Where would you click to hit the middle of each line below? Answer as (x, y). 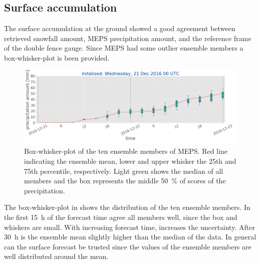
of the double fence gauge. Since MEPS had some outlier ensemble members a (124, 48)
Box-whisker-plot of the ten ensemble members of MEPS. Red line (126, 151)
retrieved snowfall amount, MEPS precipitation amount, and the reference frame (128, 38)
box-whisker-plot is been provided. (57, 57)
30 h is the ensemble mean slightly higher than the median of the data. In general (130, 237)
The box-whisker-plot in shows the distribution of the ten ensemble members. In (127, 207)
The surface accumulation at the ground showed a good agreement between (120, 28)
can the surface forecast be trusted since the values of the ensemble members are (128, 246)
